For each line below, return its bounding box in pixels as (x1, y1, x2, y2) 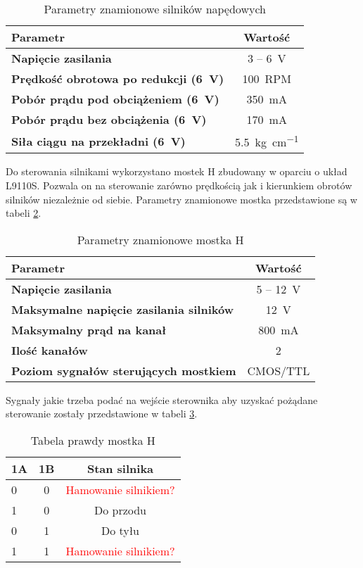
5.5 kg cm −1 (235, 132, 299, 151)
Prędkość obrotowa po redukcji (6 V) (11, 70, 224, 87)
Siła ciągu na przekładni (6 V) (11, 132, 186, 149)
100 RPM (242, 70, 291, 87)
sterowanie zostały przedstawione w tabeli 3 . (6, 406, 198, 421)
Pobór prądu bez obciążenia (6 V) (11, 111, 207, 127)
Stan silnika (87, 460, 154, 477)
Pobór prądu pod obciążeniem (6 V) (11, 91, 219, 107)
